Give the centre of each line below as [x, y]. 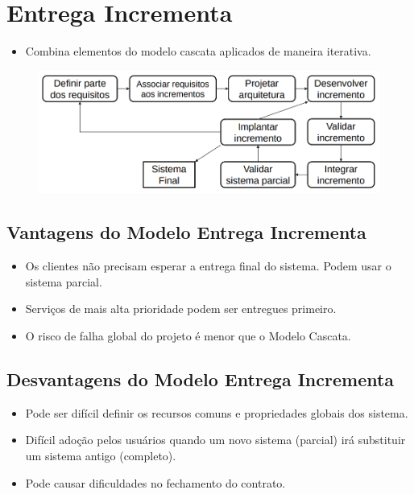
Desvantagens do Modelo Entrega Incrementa [201, 379]
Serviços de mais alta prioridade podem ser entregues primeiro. [181, 309]
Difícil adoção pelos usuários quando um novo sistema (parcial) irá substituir [215, 440]
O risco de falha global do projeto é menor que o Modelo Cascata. [188, 335]
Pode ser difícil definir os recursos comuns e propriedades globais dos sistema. [217, 412]
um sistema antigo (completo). [101, 455]
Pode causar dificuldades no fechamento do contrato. [155, 482]
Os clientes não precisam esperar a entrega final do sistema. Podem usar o [208, 266]
